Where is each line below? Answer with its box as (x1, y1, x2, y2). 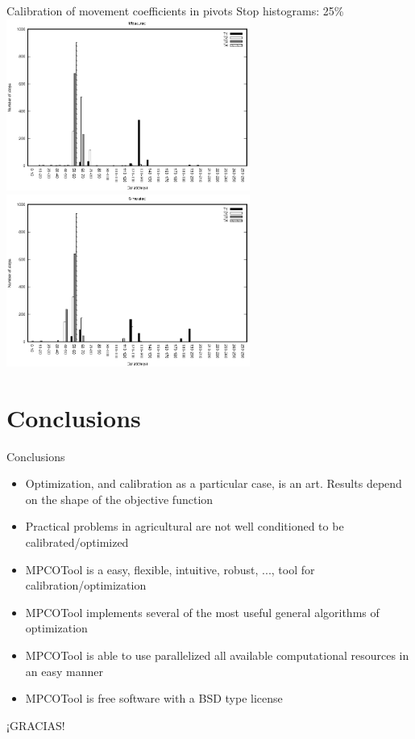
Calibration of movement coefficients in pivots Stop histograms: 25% (6, 2, 344, 19)
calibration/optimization (25, 577, 147, 594)
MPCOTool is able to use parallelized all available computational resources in (25, 646, 409, 663)
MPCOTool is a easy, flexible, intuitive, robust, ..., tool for (25, 561, 315, 577)
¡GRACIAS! (6, 716, 65, 733)
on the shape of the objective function (25, 490, 214, 507)
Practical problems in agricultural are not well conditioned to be (25, 518, 344, 535)
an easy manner (25, 662, 103, 679)
